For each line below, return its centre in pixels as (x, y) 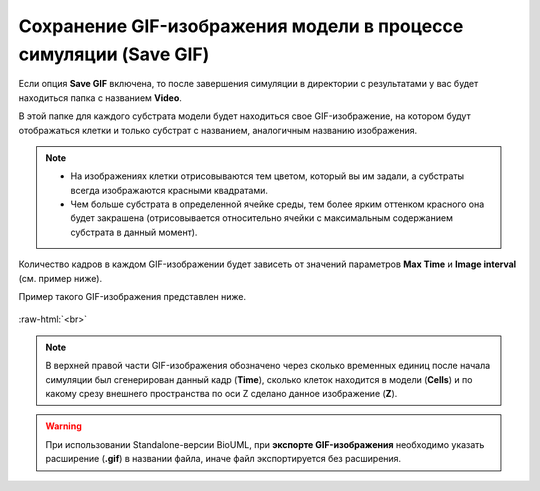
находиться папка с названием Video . (100, 97)
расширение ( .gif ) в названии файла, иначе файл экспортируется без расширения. (223, 459)
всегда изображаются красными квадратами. (169, 190)
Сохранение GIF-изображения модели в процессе (241, 26)
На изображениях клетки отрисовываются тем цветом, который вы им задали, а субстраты (267, 176)
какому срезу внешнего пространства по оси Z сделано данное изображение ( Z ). (221, 393)
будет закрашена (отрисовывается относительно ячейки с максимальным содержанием (262, 218)
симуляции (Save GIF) (114, 54)
